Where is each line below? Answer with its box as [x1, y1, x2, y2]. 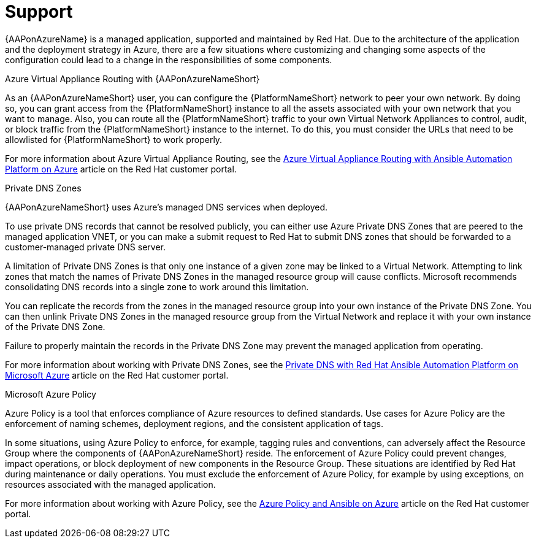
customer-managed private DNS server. [5, 241, 166, 252]
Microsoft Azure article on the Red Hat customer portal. [5, 369, 229, 380]
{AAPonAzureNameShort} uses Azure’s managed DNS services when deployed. [5, 201, 328, 212]
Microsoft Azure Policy [5, 388, 96, 399]
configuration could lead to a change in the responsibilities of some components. [5, 54, 332, 65]
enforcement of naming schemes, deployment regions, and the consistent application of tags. [5, 418, 384, 429]
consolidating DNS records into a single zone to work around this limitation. [5, 281, 309, 292]
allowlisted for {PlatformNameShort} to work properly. [5, 134, 223, 145]
